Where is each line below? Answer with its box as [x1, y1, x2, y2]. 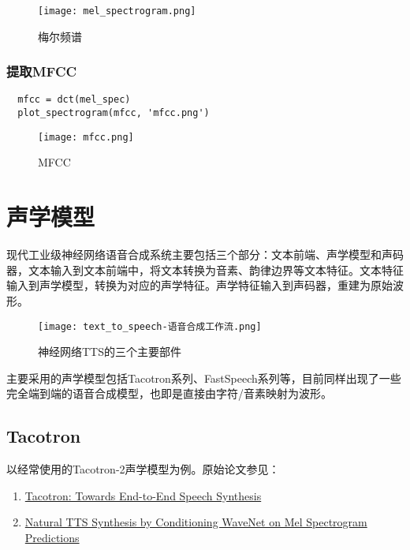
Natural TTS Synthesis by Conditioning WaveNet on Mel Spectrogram [24, 514, 367, 530]
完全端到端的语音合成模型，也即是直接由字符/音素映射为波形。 [6, 385, 332, 402]
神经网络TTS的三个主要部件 [38, 343, 181, 360]
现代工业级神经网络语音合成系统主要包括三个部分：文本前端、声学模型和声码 [6, 246, 404, 263]
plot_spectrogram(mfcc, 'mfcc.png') [17, 107, 210, 119]
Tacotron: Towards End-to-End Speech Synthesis [24, 487, 262, 503]
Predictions [24, 529, 80, 545]
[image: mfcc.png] [38, 131, 134, 143]
